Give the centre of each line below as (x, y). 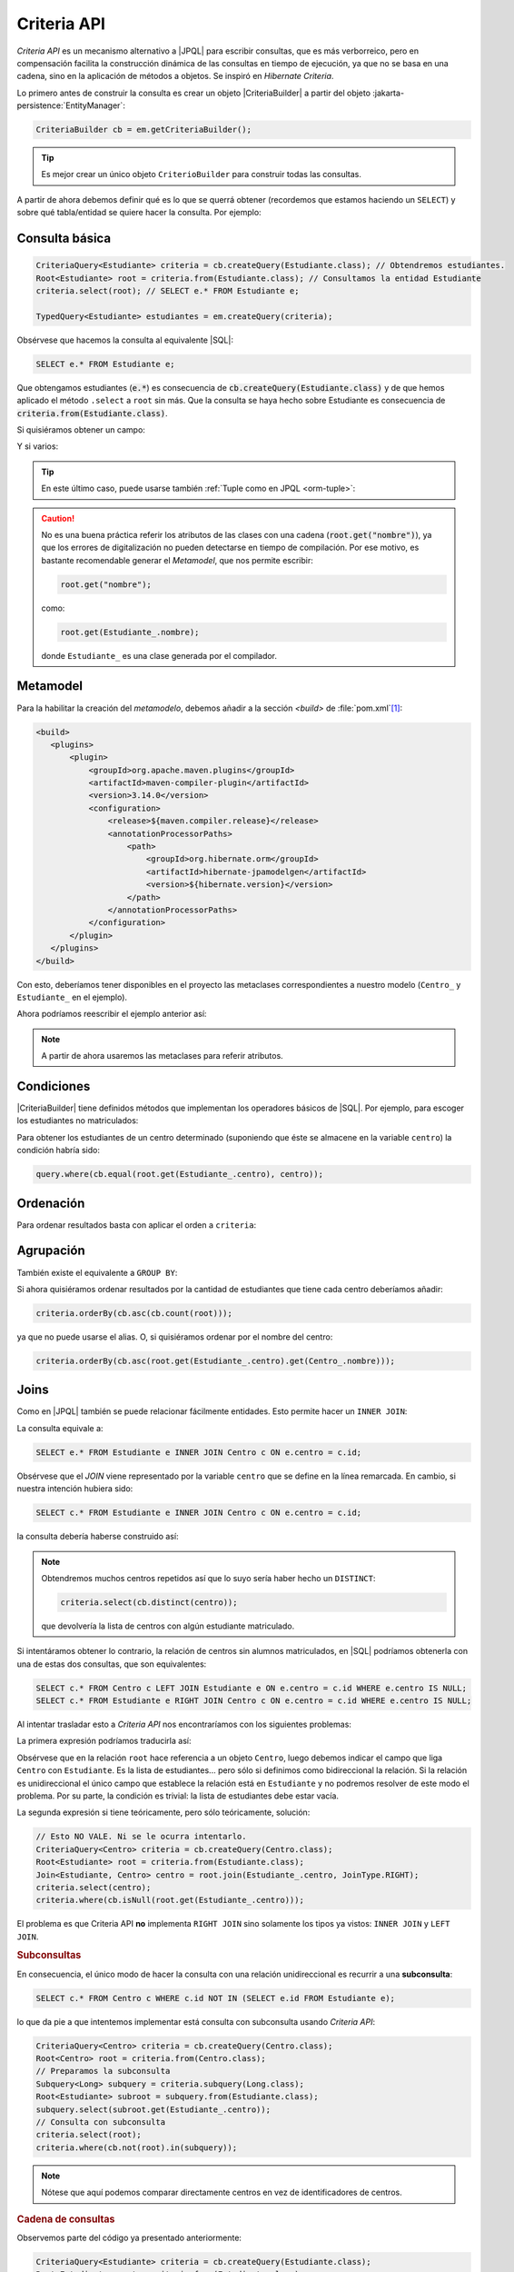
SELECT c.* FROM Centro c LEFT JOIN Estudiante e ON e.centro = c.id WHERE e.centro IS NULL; (252, 1688)
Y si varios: (38, 446)
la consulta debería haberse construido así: (98, 1537)
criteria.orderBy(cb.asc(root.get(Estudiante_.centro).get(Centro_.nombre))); (215, 1360)
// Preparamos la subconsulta (103, 2071)
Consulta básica (64, 239)
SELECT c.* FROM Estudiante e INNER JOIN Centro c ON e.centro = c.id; (199, 1513)
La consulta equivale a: (60, 1428)
